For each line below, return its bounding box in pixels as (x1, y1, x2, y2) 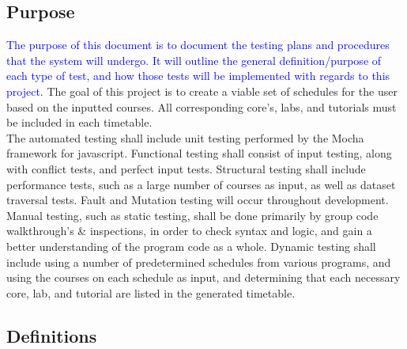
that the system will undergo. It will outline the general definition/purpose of (6, 51, 382, 68)
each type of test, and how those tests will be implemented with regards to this (6, 67, 390, 84)
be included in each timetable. (6, 114, 153, 131)
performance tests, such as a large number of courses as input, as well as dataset (6, 176, 396, 192)
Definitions (6, 323, 97, 347)
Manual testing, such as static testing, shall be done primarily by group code (6, 207, 379, 223)
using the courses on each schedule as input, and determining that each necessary (6, 269, 401, 286)
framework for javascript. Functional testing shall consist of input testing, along (6, 145, 392, 161)
